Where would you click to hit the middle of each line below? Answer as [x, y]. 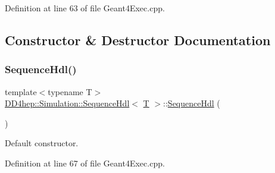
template [21, 91]
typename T [70, 91]
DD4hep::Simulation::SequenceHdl [67, 103]
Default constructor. [42, 143]
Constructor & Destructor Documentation [138, 40]
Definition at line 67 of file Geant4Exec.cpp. [85, 163]
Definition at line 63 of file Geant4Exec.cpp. [85, 8]
